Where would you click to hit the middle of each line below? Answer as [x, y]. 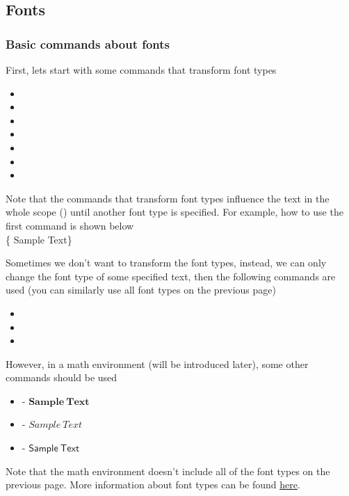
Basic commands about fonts [88, 43]
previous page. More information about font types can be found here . [153, 485]
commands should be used [62, 377]
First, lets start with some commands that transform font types [141, 70]
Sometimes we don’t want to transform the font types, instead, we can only [166, 263]
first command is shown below [70, 225]
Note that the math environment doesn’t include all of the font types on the [168, 471]
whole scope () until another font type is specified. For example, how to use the [174, 212]
